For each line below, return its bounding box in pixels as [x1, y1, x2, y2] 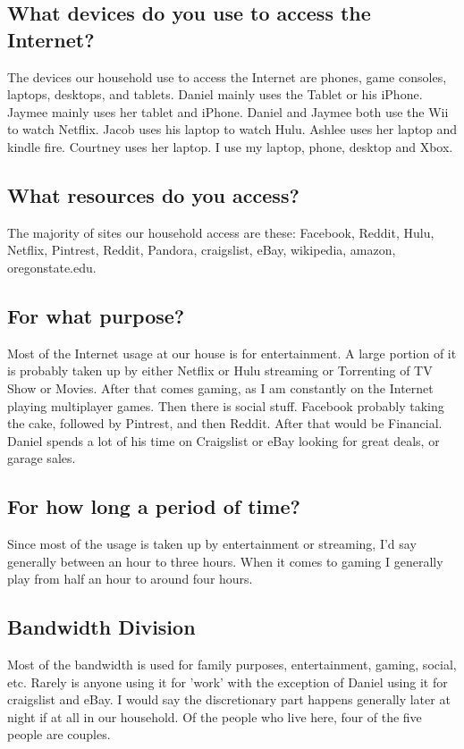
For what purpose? [7, 301, 185, 329]
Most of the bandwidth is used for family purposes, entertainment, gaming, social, [7, 655, 457, 674]
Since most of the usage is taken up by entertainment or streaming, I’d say [7, 534, 417, 553]
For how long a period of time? [7, 492, 300, 520]
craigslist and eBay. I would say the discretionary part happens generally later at [7, 690, 451, 709]
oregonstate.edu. [7, 257, 97, 276]
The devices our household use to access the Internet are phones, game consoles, [7, 67, 447, 86]
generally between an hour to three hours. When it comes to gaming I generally [7, 551, 443, 570]
